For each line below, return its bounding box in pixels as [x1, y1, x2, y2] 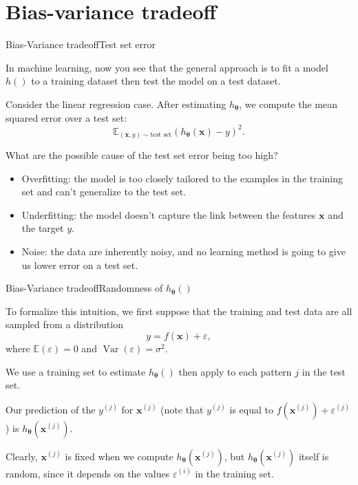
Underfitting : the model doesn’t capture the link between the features [21, 207, 316, 222]
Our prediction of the [6, 402, 96, 416]
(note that [160, 402, 204, 416]
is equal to [229, 402, 273, 416]
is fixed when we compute [65, 449, 173, 463]
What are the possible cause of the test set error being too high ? [6, 148, 278, 162]
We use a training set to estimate [6, 364, 146, 378]
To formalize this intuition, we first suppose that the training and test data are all [6, 303, 352, 318]
